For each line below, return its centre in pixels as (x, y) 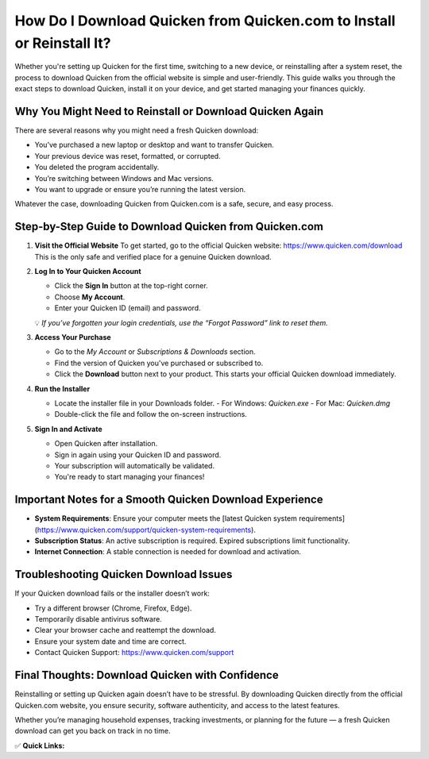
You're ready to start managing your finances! (129, 477)
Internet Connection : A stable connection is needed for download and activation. (168, 552)
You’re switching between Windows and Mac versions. (124, 178)
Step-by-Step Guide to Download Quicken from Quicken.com (169, 227)
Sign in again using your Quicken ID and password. (138, 455)
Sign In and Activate (68, 429)
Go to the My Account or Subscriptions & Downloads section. (155, 352)
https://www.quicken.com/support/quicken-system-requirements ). (146, 530)
